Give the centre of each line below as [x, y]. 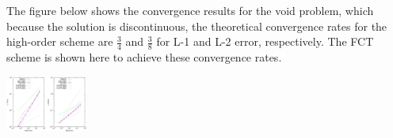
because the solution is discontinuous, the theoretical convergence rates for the [197, 26]
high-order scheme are [60, 41]
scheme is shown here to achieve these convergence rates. [144, 57]
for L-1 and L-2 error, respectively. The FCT [265, 41]
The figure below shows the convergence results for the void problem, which [190, 10]
